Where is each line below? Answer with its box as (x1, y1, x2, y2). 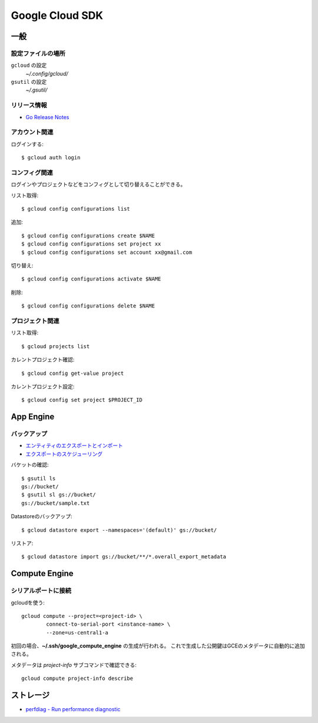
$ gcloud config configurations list (21, 205, 131, 212)
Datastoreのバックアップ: (11, 513, 72, 520)
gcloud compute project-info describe (21, 675, 134, 682)
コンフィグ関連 (11, 168, 53, 176)
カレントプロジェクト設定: (11, 382, 75, 390)
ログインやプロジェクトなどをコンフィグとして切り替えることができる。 (11, 181, 186, 188)
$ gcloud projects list (21, 343, 90, 349)
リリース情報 (11, 101, 47, 109)
